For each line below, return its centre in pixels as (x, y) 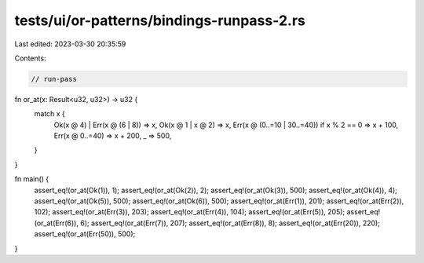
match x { (50, 114)
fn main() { (32, 179)
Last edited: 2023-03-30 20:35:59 (70, 44)
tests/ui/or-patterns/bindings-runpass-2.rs (160, 20)
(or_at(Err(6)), (56, 223)
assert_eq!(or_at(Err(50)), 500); (85, 234)
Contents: (30, 58)
